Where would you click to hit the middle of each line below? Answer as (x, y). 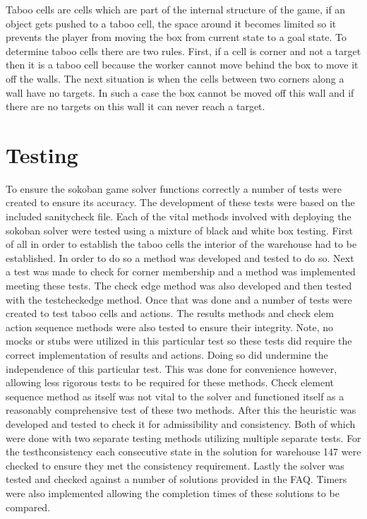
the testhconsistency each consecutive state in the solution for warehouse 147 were (183, 452)
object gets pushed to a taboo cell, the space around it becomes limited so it (171, 23)
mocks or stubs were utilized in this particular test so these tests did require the (179, 341)
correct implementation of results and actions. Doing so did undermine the (167, 354)
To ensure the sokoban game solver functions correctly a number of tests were (174, 188)
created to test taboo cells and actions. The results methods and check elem (170, 313)
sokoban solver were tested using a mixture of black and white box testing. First (179, 230)
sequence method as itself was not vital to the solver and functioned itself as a (175, 396)
